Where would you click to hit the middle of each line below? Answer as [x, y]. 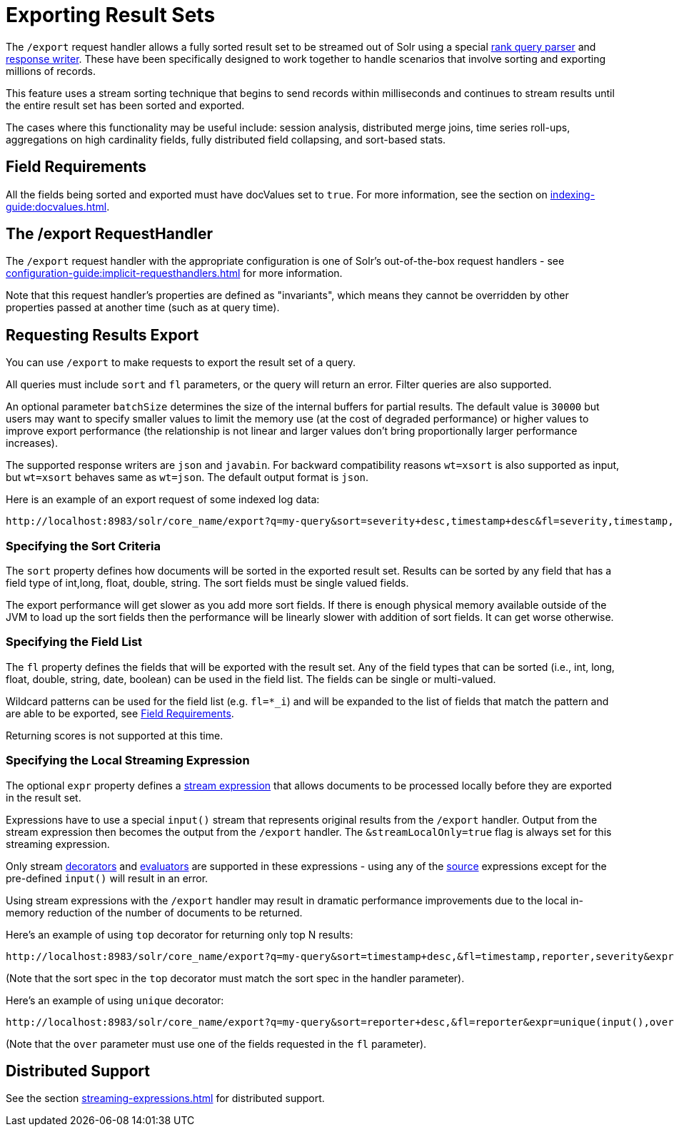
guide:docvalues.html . [58, 206]
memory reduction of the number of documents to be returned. [154, 912]
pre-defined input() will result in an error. [107, 878]
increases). [32, 443]
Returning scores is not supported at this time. [115, 735]
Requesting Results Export [102, 335]
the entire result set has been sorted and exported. [125, 105]
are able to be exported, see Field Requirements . [120, 713]
